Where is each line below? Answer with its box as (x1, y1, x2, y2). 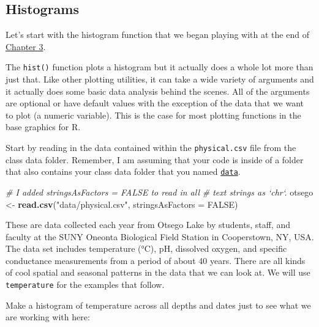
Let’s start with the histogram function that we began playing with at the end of (6, 28, 309, 41)
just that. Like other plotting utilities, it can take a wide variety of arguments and (6, 73, 314, 86)
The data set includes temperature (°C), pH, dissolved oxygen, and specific (6, 242, 287, 255)
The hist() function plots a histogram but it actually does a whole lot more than (6, 61, 313, 73)
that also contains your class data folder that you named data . (6, 165, 241, 178)
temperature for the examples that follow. (6, 278, 165, 291)
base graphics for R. (6, 120, 81, 133)
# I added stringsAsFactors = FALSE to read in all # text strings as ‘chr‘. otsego (6, 185, 313, 198)
